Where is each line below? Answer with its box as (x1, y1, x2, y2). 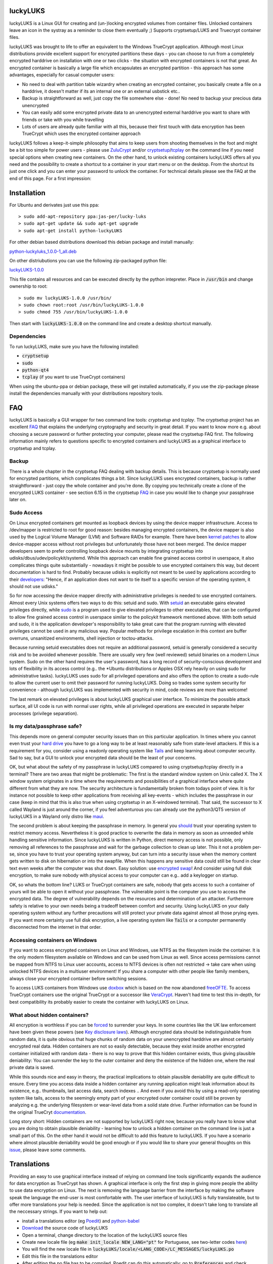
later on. (9, 496, 27, 503)
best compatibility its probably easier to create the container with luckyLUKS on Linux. (9, 999, 190, 1005)
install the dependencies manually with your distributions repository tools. (9, 390, 163, 396)
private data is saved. (9, 1064, 54, 1070)
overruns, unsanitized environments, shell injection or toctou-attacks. (9, 635, 154, 641)
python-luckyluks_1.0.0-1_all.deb (9, 248, 77, 254)
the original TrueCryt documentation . (9, 1109, 86, 1115)
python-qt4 (22, 367, 49, 373)
